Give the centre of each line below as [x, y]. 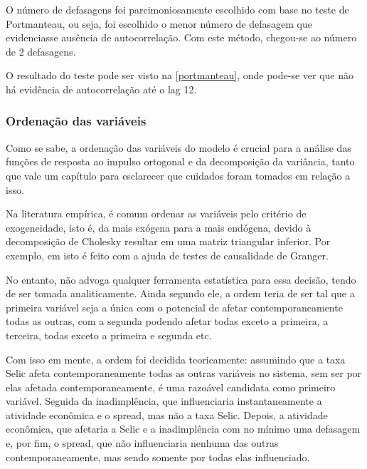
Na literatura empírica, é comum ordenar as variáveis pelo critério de [156, 213]
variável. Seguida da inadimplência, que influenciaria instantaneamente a [164, 401]
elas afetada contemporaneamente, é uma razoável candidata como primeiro [171, 387]
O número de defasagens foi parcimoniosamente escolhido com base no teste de [177, 9]
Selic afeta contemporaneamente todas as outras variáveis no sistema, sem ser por [184, 373]
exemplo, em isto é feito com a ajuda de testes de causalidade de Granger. [167, 255]
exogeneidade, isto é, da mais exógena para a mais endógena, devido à [159, 227]
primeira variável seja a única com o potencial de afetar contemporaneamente [174, 307]
